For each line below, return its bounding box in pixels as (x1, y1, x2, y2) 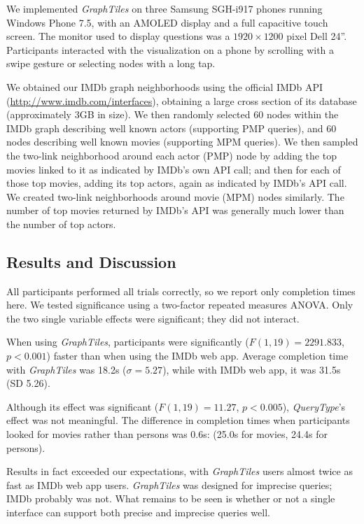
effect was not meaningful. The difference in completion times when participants (6, 413, 350, 427)
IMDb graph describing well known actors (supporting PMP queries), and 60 (6, 120, 337, 135)
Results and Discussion (6, 250, 176, 272)
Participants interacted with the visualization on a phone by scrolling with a (6, 42, 335, 57)
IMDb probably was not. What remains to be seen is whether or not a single (6, 491, 335, 506)
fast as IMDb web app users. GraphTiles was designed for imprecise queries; (6, 477, 332, 492)
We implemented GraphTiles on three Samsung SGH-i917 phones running (6, 1, 323, 15)
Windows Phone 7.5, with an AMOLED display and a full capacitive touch (6, 15, 328, 29)
